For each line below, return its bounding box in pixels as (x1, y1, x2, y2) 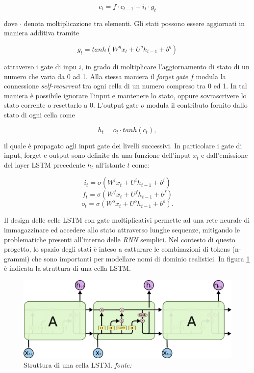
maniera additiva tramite (4, 28, 79, 38)
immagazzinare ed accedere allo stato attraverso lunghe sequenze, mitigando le (4, 224, 240, 234)
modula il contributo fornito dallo (146, 100, 248, 110)
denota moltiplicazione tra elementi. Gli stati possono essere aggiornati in (24, 18, 245, 28)
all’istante (96, 159, 125, 170)
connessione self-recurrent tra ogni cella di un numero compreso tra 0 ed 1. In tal (4, 81, 247, 91)
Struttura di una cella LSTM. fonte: (24, 360, 132, 370)
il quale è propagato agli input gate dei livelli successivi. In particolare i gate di (4, 140, 242, 150)
